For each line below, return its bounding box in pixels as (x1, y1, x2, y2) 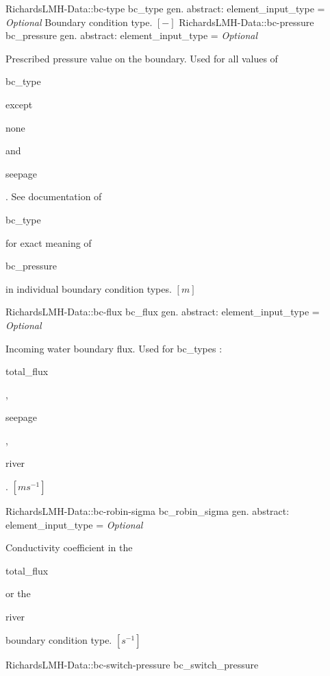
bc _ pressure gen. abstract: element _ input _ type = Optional (5, 28, 258, 43)
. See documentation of (5, 189, 102, 204)
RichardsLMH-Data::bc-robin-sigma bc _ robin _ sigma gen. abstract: (5, 504, 290, 518)
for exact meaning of (5, 235, 92, 250)
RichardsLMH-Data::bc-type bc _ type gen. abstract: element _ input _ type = (5, 1, 325, 15)
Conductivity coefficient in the (5, 540, 133, 555)
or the (5, 586, 31, 601)
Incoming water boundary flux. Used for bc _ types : (5, 341, 223, 355)
